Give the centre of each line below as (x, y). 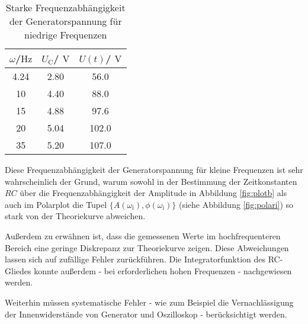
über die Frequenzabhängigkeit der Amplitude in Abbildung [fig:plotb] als (153, 193)
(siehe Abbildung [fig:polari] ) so (236, 204)
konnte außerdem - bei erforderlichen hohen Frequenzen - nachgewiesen (163, 270)
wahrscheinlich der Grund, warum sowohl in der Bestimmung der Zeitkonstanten (151, 181)
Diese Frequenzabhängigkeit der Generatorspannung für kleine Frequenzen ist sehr (154, 169)
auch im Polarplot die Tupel (56, 204)
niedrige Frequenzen (66, 35)
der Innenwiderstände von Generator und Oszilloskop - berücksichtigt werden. (146, 314)
